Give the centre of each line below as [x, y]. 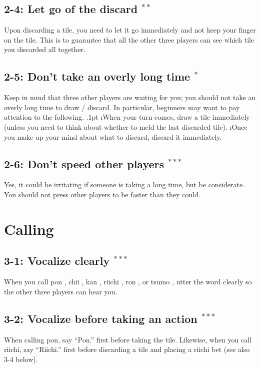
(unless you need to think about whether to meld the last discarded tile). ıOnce [126, 126]
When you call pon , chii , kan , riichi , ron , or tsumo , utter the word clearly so [128, 282]
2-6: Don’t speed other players [84, 163]
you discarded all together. [45, 49]
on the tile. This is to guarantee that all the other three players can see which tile [129, 39]
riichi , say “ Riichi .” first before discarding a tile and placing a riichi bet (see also [127, 349]
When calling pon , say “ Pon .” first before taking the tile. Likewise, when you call [128, 339]
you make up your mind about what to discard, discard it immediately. [113, 136]
